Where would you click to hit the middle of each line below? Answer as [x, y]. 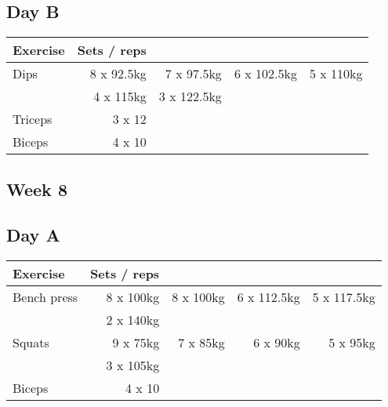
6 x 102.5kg [265, 74]
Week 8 [37, 189]
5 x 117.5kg [344, 297]
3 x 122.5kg [190, 96]
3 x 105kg [133, 365]
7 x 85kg [201, 343]
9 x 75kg [136, 343]
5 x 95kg [352, 343]
